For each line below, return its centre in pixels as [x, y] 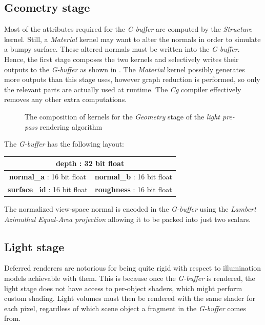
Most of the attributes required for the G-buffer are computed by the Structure [128, 29]
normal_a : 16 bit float [47, 177]
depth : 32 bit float [90, 163]
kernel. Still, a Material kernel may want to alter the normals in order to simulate [132, 39]
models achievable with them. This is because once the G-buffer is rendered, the [130, 278]
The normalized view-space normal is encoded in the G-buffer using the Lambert [130, 209]
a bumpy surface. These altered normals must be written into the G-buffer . [122, 49]
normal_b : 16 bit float [134, 177]
